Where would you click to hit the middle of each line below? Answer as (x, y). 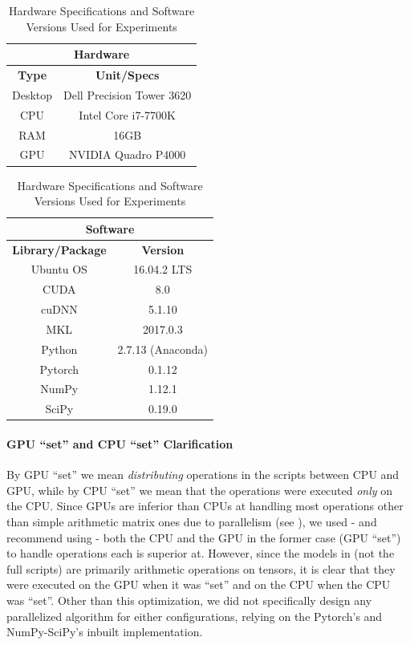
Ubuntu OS (59, 269)
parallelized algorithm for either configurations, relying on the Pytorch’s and (195, 616)
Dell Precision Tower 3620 (128, 94)
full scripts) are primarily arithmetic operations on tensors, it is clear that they (201, 568)
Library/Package (59, 249)
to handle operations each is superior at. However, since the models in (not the (201, 553)
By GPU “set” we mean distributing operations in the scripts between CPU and (203, 475)
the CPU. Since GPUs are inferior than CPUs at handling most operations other (205, 506)
